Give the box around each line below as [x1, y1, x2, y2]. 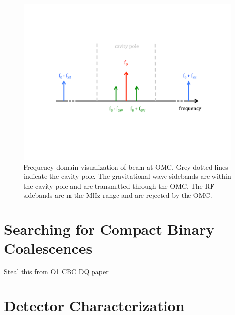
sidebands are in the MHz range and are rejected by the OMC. [23, 190, 212, 200]
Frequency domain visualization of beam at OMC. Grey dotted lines [23, 161, 228, 171]
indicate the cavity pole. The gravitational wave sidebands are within [23, 171, 231, 181]
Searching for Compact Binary [4, 219, 214, 239]
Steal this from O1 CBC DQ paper [4, 267, 109, 277]
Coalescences [4, 238, 93, 258]
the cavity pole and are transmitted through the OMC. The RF [23, 180, 214, 191]
